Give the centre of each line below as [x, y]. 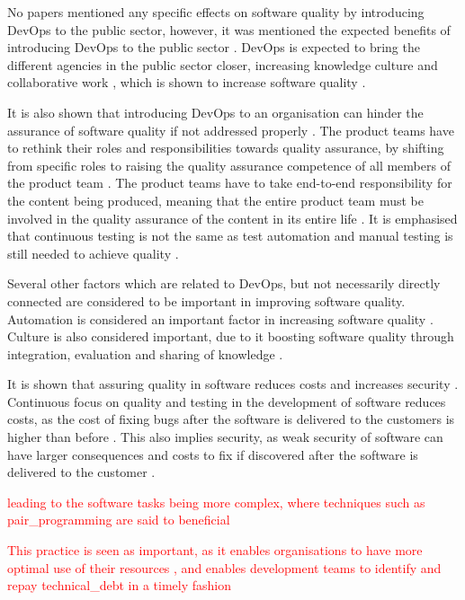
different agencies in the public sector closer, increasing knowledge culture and [223, 64]
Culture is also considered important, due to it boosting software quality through [231, 336]
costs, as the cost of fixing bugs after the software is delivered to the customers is [231, 419]
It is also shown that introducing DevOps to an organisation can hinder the [215, 112]
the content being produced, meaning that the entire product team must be [215, 200]
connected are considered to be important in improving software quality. [206, 300]
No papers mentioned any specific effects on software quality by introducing [216, 12]
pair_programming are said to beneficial [119, 520]
